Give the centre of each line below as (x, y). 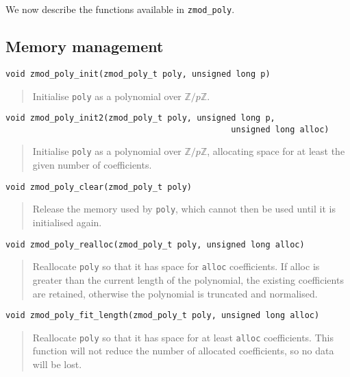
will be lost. (57, 364)
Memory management (85, 46)
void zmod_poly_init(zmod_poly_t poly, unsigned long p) (138, 74)
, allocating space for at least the (276, 151)
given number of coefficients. (92, 165)
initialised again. (67, 222)
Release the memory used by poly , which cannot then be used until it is (184, 209)
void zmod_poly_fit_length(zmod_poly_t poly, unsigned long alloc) (163, 316)
